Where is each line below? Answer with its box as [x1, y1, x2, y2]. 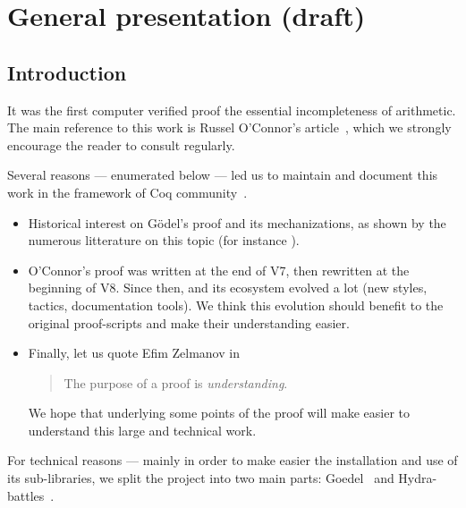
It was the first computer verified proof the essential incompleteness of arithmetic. [7, 100, 456, 119]
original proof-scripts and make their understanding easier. [28, 313, 350, 332]
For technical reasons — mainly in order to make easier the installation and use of [7, 451, 458, 470]
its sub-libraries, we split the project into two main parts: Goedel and [7, 469, 394, 487]
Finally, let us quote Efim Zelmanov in [28, 343, 240, 362]
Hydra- [398, 469, 437, 487]
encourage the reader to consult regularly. [7, 135, 235, 154]
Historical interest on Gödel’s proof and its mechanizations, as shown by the [28, 213, 446, 232]
